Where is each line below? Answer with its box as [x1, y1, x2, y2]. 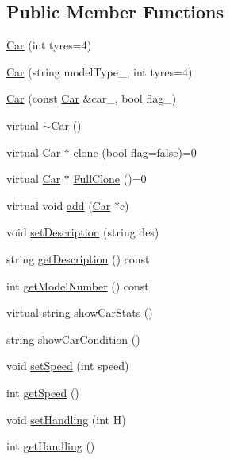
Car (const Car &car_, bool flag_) [6, 90, 177, 107]
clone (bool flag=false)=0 [73, 143, 197, 160]
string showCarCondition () [6, 330, 140, 347]
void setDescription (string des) [6, 224, 159, 240]
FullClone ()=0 [73, 170, 147, 187]
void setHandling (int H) [6, 411, 126, 427]
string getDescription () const [6, 250, 150, 267]
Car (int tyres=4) [6, 37, 92, 53]
